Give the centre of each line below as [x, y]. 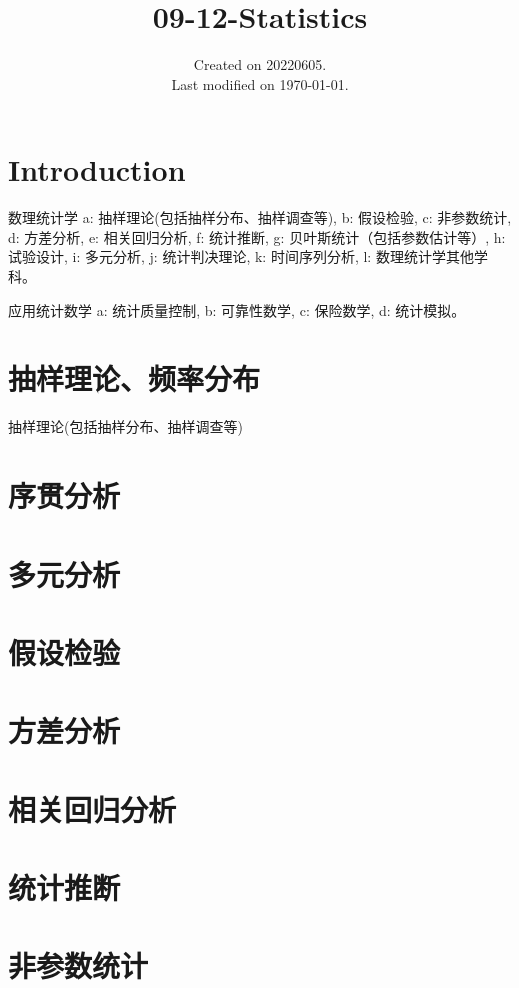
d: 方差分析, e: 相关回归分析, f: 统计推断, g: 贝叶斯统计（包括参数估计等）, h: [257, 236]
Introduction [97, 169]
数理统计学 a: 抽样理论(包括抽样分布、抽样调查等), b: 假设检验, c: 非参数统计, [260, 217]
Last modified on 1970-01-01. [260, 83]
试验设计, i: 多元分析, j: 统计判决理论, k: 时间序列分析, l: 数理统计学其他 [241, 256]
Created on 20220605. [260, 64]
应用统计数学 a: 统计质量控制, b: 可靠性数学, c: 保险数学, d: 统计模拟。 [237, 309]
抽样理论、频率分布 [134, 378]
